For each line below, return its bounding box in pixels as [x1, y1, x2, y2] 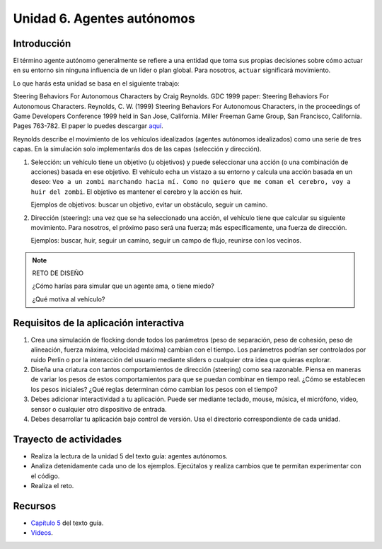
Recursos [13, 499, 57, 512]
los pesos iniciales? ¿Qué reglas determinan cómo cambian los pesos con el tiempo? [30, 385, 278, 393]
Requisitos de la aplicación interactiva [13, 317, 185, 329]
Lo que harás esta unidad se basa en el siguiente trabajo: [13, 79, 180, 88]
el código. [30, 471, 60, 480]
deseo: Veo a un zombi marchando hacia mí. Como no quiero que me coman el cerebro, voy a [30, 178, 351, 186]
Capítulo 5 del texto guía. [30, 519, 104, 527]
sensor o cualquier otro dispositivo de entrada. [30, 405, 167, 413]
